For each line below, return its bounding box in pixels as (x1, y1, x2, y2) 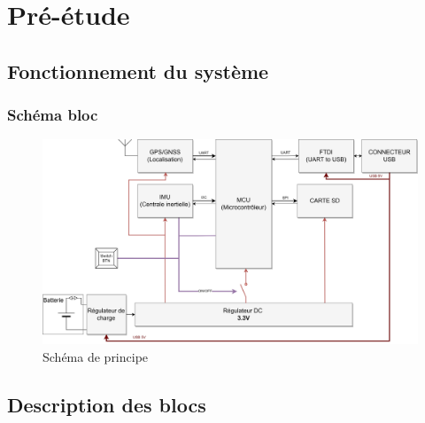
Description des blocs (7, 390, 206, 418)
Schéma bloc (7, 104, 98, 126)
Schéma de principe (42, 347, 149, 365)
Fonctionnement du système (7, 57, 269, 84)
